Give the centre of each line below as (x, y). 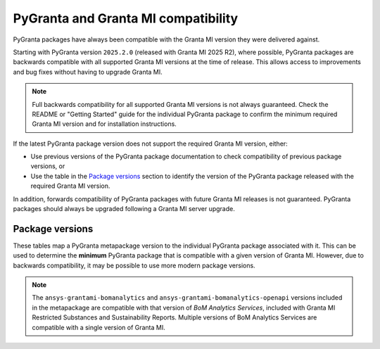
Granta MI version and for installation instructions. (104, 124)
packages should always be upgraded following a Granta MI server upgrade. (124, 209)
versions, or (48, 166)
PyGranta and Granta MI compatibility (126, 18)
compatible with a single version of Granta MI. (99, 327)
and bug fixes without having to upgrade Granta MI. (88, 72)
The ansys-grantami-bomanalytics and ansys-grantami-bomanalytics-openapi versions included (187, 298)
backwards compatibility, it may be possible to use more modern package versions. (134, 265)
